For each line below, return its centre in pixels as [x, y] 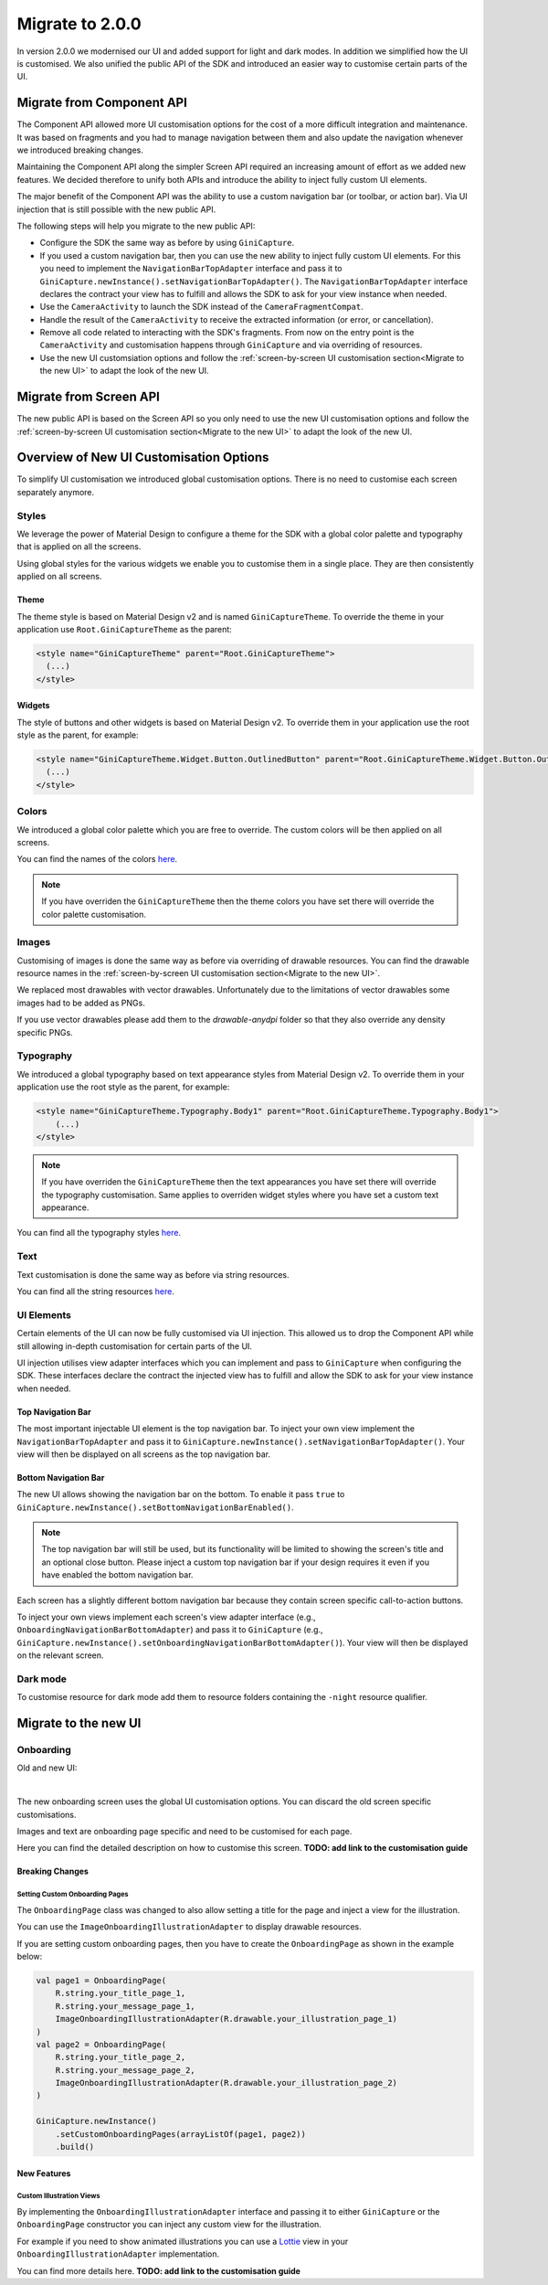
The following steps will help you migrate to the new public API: [136, 226]
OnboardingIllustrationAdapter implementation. [118, 2254]
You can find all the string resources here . [96, 1291]
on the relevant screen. [60, 1655]
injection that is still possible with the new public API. [116, 209]
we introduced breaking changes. [80, 150]
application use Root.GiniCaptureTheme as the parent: [124, 629]
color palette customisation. [94, 914]
